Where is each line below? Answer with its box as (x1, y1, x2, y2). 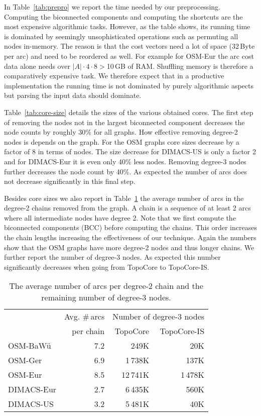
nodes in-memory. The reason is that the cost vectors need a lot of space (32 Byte (4, 41, 255, 51)
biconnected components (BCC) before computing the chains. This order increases (4, 222, 257, 233)
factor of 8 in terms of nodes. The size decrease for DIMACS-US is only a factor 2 (4, 146, 256, 157)
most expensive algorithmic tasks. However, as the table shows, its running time (4, 21, 250, 32)
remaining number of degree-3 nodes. (41, 291, 171, 303)
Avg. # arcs (64, 310, 105, 323)
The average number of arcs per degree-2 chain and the (9, 280, 203, 292)
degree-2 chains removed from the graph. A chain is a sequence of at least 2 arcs (4, 202, 251, 213)
